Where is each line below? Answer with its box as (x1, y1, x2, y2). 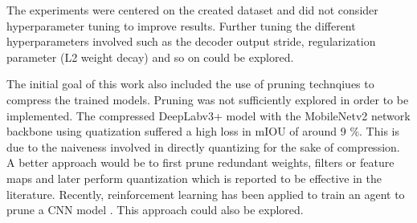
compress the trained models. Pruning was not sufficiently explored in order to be (6, 91, 409, 107)
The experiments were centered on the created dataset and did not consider (6, 2, 378, 18)
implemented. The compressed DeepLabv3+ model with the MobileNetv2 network (6, 107, 411, 124)
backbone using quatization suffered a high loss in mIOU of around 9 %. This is (6, 123, 399, 140)
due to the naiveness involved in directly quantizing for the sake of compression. (6, 138, 400, 155)
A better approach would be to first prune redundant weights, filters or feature (6, 154, 395, 171)
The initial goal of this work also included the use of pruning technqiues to (6, 75, 374, 92)
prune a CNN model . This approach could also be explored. (6, 201, 304, 218)
